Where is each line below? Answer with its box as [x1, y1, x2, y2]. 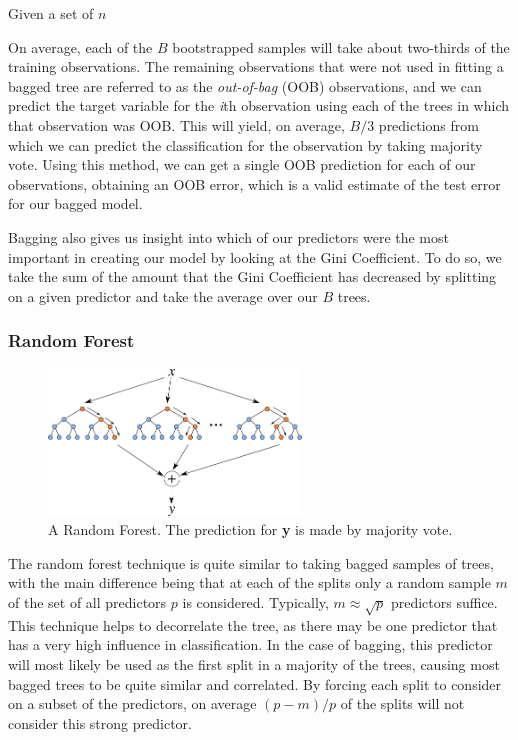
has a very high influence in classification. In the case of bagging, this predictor [8, 634, 493, 655]
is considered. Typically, [182, 592, 329, 613]
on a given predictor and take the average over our [8, 285, 318, 306]
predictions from [378, 114, 479, 135]
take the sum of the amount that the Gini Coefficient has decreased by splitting [8, 266, 497, 287]
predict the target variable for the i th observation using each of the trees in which [8, 95, 509, 116]
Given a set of [8, 3, 94, 23]
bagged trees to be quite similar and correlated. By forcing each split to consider [8, 673, 502, 694]
